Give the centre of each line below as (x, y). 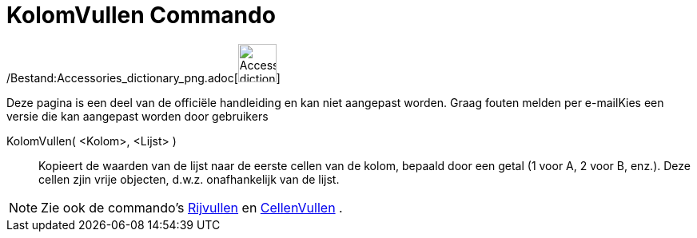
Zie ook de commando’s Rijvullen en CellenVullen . (192, 207)
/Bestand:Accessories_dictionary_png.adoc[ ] (143, 77)
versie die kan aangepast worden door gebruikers (137, 116)
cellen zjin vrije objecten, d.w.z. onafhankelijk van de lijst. (189, 179)
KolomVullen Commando (141, 15)
